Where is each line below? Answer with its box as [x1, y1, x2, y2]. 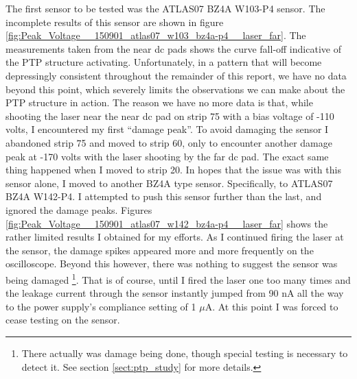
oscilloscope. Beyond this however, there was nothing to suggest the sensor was [5, 256, 338, 271]
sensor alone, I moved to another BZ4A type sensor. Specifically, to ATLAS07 [5, 175, 333, 190]
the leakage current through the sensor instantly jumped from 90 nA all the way [5, 286, 344, 300]
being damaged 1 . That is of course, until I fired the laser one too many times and [5, 270, 351, 286]
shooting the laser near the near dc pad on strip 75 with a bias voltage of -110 [5, 108, 334, 123]
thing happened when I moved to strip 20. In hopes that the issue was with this [5, 162, 341, 177]
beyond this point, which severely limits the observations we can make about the [5, 82, 345, 96]
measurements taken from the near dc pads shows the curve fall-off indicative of [5, 41, 341, 56]
